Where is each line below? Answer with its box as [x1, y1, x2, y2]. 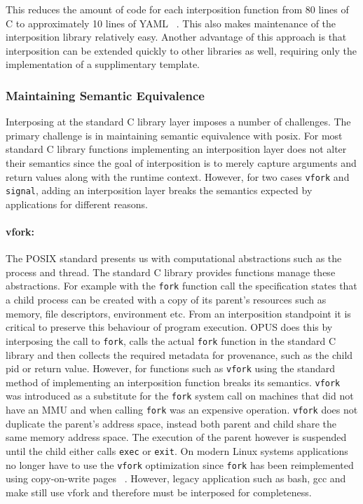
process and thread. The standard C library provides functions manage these [6, 264, 336, 279]
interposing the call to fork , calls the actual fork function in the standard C [6, 333, 336, 348]
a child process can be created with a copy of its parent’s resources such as [6, 292, 327, 307]
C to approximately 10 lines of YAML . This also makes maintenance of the [6, 15, 336, 30]
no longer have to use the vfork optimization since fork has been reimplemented [6, 457, 354, 472]
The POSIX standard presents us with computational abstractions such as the [6, 251, 342, 266]
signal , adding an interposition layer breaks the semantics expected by [6, 183, 313, 198]
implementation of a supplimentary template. [6, 57, 200, 71]
